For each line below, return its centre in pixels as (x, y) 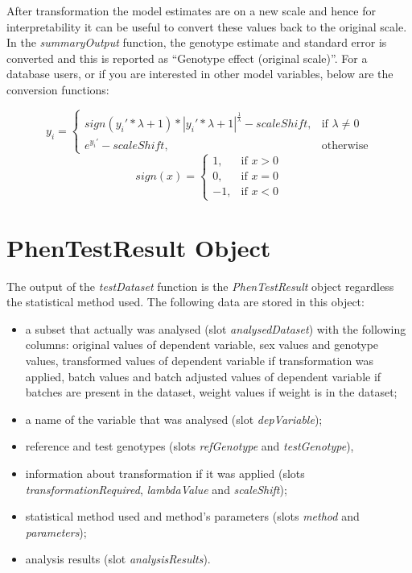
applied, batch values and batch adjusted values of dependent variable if (203, 376)
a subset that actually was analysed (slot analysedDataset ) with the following (216, 328)
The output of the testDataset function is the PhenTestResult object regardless (200, 286)
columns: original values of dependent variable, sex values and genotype (202, 345)
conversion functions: (58, 89)
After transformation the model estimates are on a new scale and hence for (191, 10)
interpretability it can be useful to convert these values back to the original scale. (207, 26)
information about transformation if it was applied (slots (165, 473)
